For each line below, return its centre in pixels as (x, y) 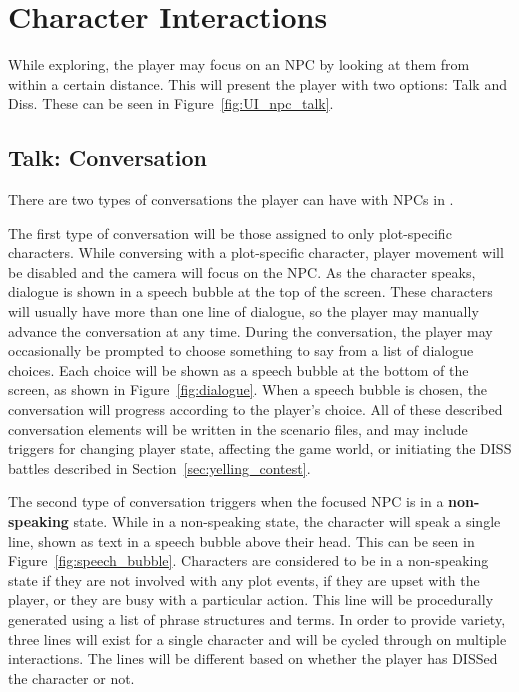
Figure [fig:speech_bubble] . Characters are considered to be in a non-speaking (248, 560)
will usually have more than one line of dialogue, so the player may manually (243, 311)
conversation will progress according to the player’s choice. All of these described (255, 409)
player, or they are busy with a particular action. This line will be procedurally (251, 599)
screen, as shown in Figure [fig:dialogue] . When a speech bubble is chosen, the (248, 389)
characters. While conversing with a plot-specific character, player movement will (256, 252)
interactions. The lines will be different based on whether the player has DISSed (253, 658)
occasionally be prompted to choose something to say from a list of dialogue (241, 350)
